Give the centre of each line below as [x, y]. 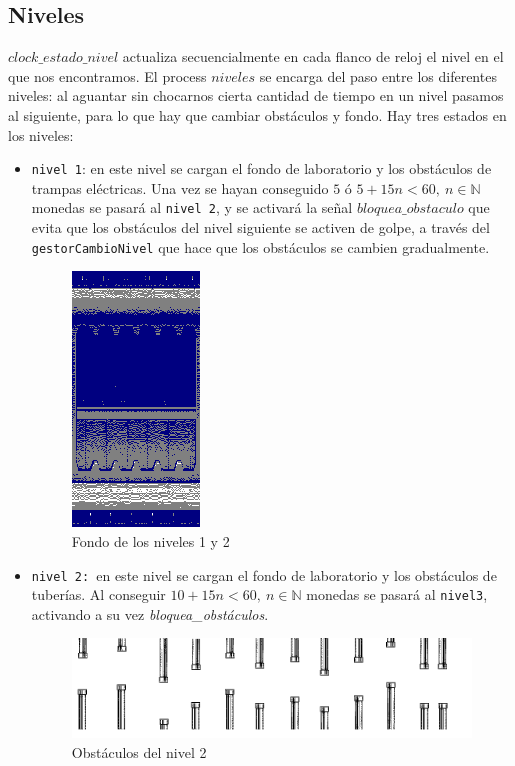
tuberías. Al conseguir [98, 594]
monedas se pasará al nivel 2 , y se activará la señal [192, 207]
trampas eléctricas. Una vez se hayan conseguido [180, 187]
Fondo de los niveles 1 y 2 [150, 540]
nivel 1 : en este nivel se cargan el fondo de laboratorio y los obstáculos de [261, 168]
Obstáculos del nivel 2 [139, 752]
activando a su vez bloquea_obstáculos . [150, 613]
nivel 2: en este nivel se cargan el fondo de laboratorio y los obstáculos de [264, 574]
